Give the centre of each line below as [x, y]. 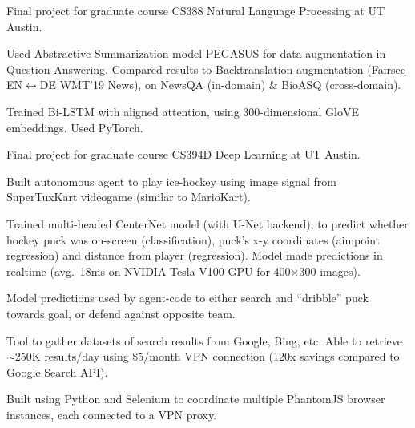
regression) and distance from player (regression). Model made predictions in [195, 255]
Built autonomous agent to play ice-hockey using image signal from [171, 181]
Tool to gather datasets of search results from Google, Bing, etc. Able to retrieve [204, 340]
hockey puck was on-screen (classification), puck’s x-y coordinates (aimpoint [193, 239]
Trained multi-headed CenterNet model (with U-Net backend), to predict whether [207, 223]
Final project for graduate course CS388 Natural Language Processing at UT [196, 10]
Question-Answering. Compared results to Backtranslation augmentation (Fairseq [207, 69]
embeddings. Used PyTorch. [75, 127]
